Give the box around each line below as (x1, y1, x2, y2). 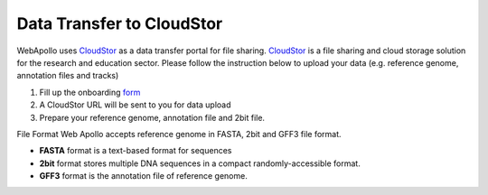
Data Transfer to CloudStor (16, 14, 223, 33)
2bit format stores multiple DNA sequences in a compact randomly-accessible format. (39, 158, 361, 169)
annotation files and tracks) (16, 70, 119, 81)
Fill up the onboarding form (39, 87, 141, 97)
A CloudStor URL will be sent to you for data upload (39, 99, 231, 110)
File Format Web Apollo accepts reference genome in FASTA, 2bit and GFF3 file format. (16, 128, 343, 139)
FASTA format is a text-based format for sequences (39, 145, 232, 156)
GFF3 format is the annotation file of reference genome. (39, 171, 248, 181)
